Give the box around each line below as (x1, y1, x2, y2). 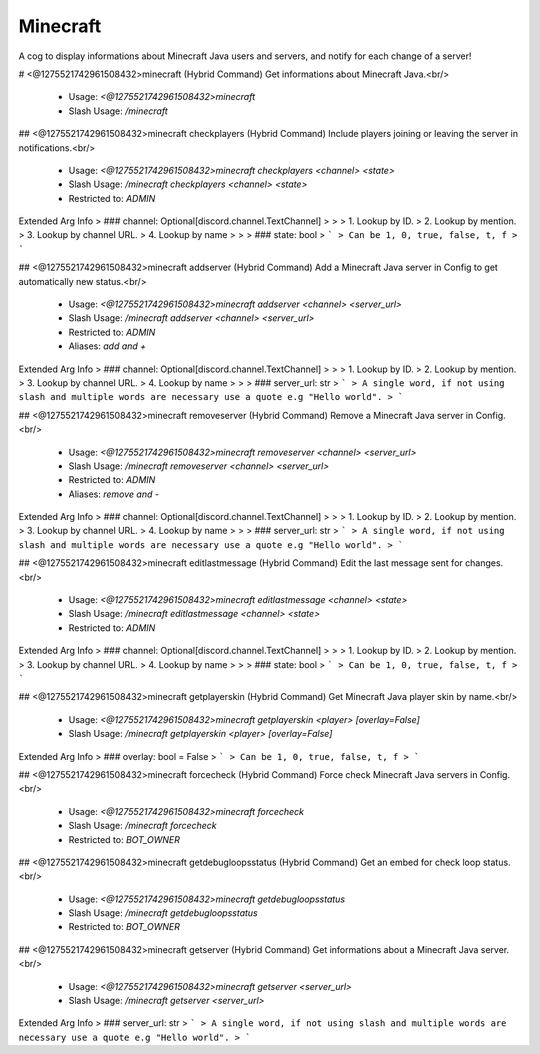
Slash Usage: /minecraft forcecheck (68, 820, 217, 832)
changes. (465, 557, 504, 569)
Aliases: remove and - (68, 488, 160, 500)
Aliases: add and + (68, 340, 147, 352)
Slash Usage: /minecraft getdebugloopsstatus (68, 907, 259, 919)
